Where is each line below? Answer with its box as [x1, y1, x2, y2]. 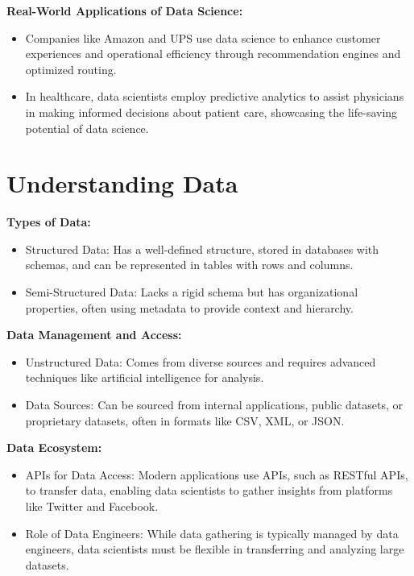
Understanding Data [6, 167, 238, 200]
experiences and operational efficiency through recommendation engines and [25, 45, 401, 62]
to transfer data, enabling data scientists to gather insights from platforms [25, 482, 393, 499]
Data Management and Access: [6, 326, 182, 343]
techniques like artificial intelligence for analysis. [25, 369, 264, 386]
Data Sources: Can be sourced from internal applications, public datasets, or [25, 396, 404, 413]
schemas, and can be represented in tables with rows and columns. [25, 256, 354, 273]
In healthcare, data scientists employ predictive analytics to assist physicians [25, 88, 404, 105]
